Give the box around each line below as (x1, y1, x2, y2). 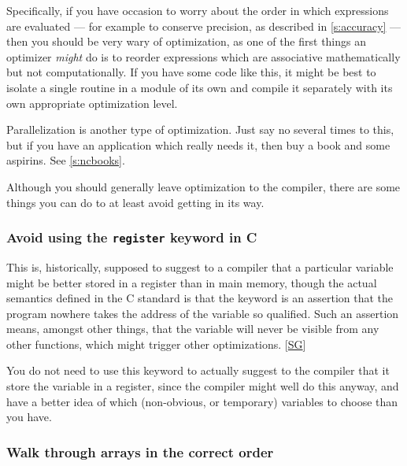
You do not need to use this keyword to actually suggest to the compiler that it (6, 362, 390, 379)
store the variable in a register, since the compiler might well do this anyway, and (6, 378, 399, 394)
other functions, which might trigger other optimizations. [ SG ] (6, 335, 306, 352)
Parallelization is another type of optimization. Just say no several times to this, (6, 121, 394, 138)
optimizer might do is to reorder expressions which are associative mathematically (6, 48, 401, 65)
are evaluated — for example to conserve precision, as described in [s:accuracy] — (6, 17, 401, 34)
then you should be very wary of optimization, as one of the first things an (6, 33, 367, 50)
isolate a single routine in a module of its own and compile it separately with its (6, 79, 393, 95)
